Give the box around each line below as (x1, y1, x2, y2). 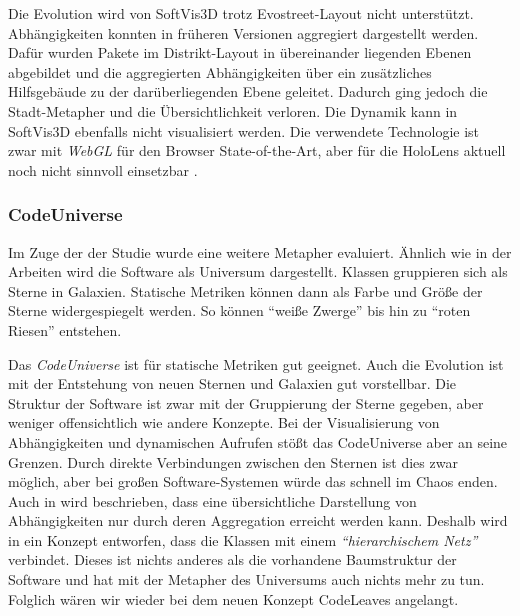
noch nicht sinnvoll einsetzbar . (8, 159, 198, 180)
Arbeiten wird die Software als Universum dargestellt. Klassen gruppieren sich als (8, 261, 508, 282)
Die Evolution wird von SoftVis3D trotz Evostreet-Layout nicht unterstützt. (8, 3, 474, 23)
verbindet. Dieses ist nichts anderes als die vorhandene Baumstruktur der (8, 549, 457, 570)
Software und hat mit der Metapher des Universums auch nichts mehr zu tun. (8, 569, 485, 590)
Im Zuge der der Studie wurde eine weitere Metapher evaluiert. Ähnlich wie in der (8, 241, 512, 262)
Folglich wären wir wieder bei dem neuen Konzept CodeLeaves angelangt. (8, 588, 459, 609)
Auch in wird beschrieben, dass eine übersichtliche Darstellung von (8, 490, 417, 511)
